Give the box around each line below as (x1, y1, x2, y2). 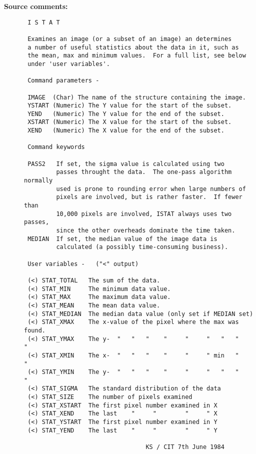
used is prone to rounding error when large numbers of (56, 185, 246, 192)
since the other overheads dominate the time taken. (56, 227, 235, 234)
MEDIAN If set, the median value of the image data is (27, 235, 217, 242)
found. (24, 326, 45, 334)
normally (24, 177, 53, 184)
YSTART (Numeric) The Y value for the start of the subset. (27, 102, 232, 109)
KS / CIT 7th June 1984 (145, 443, 224, 451)
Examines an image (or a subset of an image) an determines (27, 35, 232, 42)
